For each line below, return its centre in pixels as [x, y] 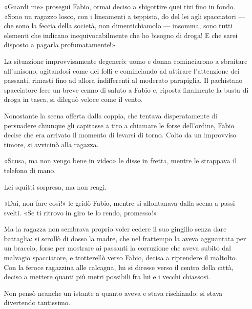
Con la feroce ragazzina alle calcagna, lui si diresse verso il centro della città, [119, 267]
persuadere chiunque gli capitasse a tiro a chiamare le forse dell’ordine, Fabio [119, 125]
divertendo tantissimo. [37, 302]
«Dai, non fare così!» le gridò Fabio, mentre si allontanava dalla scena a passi [120, 203]
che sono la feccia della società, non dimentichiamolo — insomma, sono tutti [118, 26]
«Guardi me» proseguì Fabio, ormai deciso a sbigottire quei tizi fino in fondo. [120, 6]
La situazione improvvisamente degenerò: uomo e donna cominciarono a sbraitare [126, 61]
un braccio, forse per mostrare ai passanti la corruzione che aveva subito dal [117, 248]
